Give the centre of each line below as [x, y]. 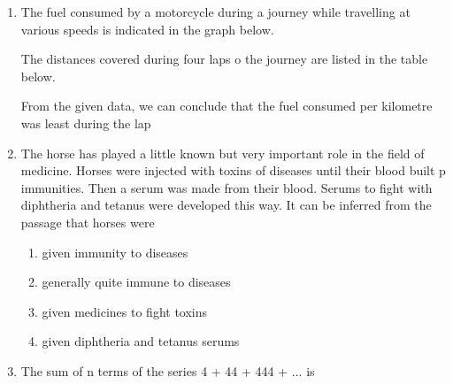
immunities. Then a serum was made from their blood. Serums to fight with [226, 187]
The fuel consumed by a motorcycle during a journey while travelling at [215, 12]
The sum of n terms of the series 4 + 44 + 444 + [154, 370]
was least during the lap [86, 123]
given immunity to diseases [115, 252]
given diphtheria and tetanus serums [141, 341]
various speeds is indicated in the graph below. [147, 29]
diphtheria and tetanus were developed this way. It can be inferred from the [226, 205]
